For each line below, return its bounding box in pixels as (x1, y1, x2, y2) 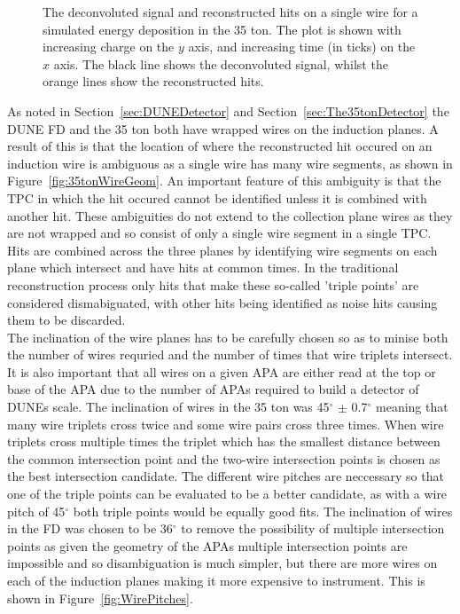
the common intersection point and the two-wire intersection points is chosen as (7, 449, 441, 468)
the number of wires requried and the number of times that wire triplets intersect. (7, 345, 453, 364)
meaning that (376, 398, 448, 416)
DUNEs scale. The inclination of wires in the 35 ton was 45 (7, 398, 330, 416)
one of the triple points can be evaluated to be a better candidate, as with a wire (7, 484, 448, 503)
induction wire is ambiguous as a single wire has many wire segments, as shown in (7, 153, 453, 172)
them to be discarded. (7, 311, 126, 329)
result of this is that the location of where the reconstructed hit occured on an (7, 137, 433, 155)
